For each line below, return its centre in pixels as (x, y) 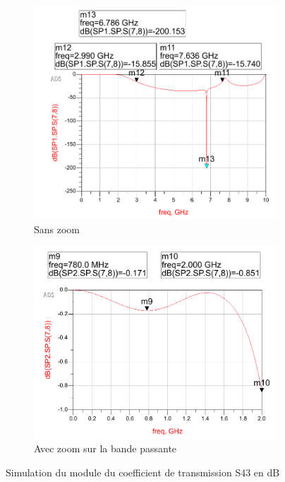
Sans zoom (57, 229)
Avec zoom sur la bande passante (105, 448)
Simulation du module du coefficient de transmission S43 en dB (143, 472)
